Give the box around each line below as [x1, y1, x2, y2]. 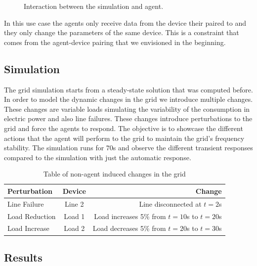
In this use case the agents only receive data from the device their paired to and [4, 17, 247, 28]
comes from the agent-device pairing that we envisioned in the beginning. [4, 37, 226, 47]
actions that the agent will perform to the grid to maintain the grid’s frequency [4, 133, 245, 143]
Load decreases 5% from [92, 223, 166, 233]
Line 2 [65, 198, 84, 209]
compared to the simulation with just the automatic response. [4, 152, 191, 162]
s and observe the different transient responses [113, 142, 253, 153]
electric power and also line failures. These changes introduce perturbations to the [4, 113, 253, 124]
